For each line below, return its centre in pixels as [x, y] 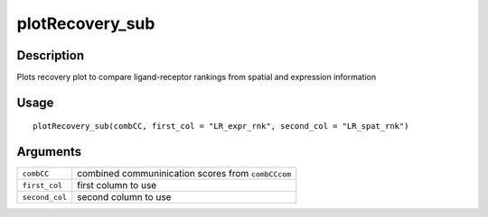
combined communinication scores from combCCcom [184, 174]
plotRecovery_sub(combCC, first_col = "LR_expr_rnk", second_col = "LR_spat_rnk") [221, 127]
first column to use [117, 185]
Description [51, 55]
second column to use [124, 197]
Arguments [49, 152]
